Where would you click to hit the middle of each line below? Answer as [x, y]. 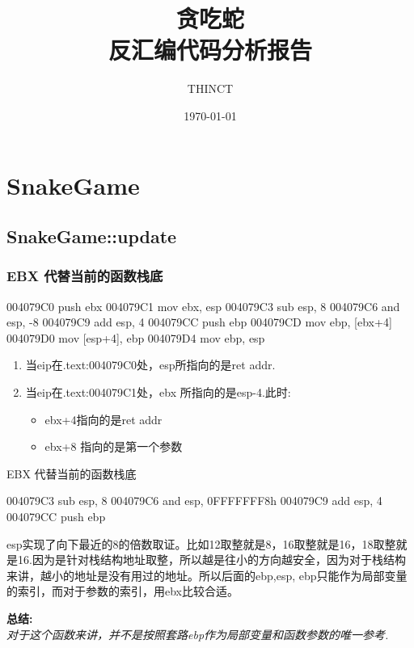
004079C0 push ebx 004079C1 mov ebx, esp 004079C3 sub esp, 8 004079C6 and [203, 306]
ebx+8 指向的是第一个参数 [114, 446]
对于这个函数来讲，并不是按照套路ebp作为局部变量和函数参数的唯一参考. [198, 634]
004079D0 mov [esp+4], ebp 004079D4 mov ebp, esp [136, 337]
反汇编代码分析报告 [210, 50]
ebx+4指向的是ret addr [103, 419]
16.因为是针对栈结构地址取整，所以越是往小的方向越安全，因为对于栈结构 [211, 560]
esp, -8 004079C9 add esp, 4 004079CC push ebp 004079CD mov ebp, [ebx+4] [199, 322]
